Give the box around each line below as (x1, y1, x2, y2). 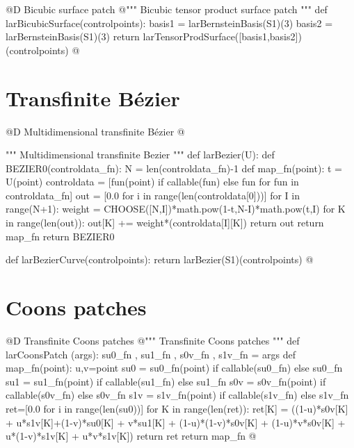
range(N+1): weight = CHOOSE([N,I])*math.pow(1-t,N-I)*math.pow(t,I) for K (6, 201, 346, 216)
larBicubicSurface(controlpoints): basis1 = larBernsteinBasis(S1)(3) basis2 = (6, 15, 333, 30)
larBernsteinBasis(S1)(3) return (6, 29, 140, 44)
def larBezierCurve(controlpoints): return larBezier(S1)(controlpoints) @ (6, 252, 314, 267)
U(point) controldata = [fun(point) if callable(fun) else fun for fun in (6, 174, 299, 189)
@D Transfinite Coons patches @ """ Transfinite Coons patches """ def (6, 333, 300, 347)
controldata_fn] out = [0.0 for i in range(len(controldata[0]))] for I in (6, 188, 300, 202)
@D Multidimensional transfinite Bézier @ (6, 124, 185, 138)
